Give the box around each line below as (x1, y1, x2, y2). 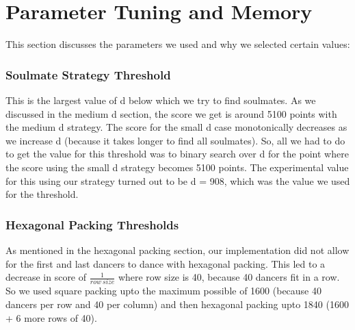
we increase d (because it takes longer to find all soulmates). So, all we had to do (5, 133, 345, 147)
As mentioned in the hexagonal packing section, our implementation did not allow (5, 242, 350, 257)
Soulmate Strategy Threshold (5, 66, 171, 83)
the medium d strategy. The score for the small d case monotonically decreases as (5, 120, 347, 134)
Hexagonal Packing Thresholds (5, 216, 179, 233)
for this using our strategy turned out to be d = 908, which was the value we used (5, 173, 350, 188)
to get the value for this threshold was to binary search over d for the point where (5, 147, 349, 161)
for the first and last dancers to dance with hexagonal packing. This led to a (5, 256, 326, 270)
